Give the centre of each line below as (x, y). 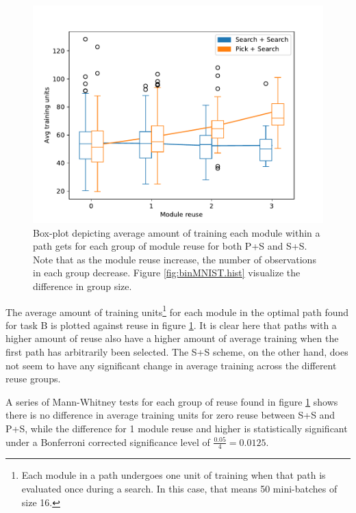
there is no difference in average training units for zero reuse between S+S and (170, 415)
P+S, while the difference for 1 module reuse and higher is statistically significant (177, 428)
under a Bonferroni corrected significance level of (108, 442)
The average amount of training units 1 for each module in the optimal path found (177, 311)
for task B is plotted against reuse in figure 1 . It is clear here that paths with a (171, 325)
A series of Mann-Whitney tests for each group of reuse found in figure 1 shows (172, 401)
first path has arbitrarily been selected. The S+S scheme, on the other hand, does (177, 352)
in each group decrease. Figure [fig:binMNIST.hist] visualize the (167, 273)
